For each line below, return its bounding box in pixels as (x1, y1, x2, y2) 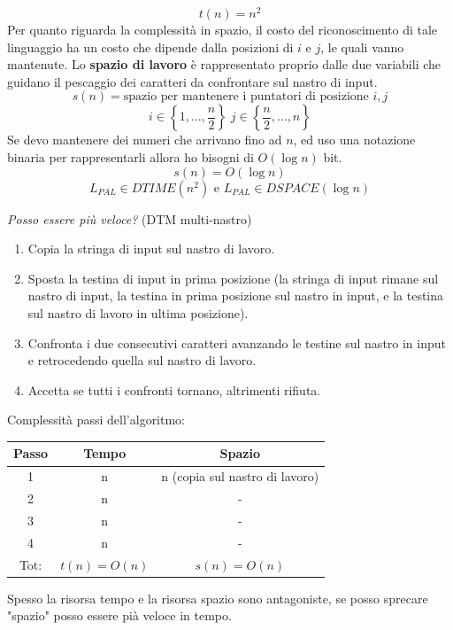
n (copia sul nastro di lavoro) (161, 467, 319, 486)
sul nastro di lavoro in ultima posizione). (27, 304, 249, 323)
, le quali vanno (320, 37, 404, 56)
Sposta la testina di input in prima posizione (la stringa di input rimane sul (27, 268, 439, 287)
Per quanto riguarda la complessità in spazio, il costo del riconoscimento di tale (7, 20, 438, 39)
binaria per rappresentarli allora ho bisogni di (7, 148, 254, 167)
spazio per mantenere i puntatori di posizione (123, 90, 369, 104)
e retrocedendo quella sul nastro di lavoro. (27, 351, 257, 369)
